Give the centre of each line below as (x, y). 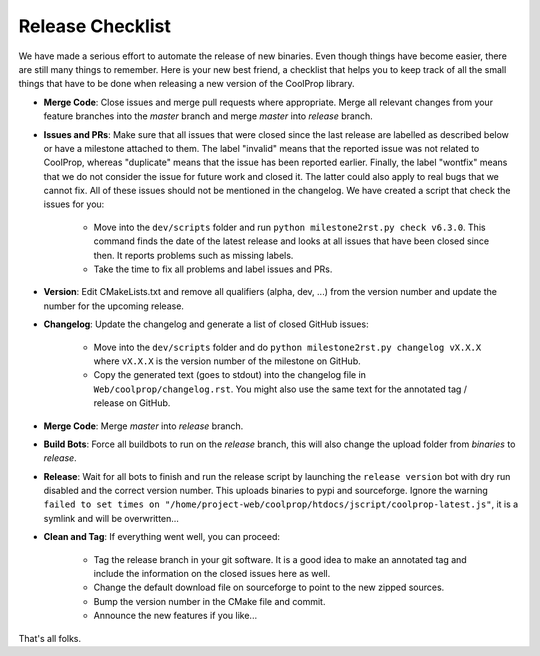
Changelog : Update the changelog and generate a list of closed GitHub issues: (206, 324)
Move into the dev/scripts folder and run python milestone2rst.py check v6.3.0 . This (289, 227)
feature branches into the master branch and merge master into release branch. (208, 116)
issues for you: (74, 204)
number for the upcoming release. (114, 306)
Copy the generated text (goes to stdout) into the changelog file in (230, 375)
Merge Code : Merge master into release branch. (143, 426)
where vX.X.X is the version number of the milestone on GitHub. (227, 361)
